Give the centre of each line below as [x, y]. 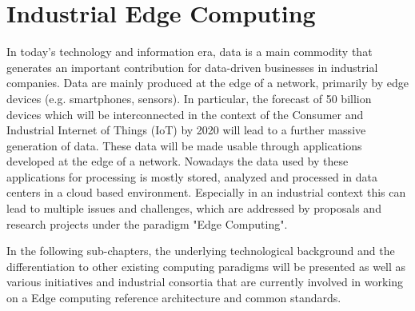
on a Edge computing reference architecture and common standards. [174, 298]
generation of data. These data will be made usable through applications [184, 145]
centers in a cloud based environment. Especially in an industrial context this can [206, 192]
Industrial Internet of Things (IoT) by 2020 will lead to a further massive [186, 130]
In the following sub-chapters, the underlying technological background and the [201, 251]
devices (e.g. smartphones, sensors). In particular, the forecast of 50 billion [189, 98]
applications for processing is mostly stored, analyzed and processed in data [192, 176]
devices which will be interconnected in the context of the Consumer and [185, 114]
